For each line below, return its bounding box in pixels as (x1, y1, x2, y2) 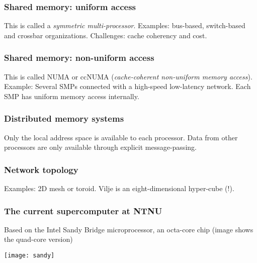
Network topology (4, 163, 78, 176)
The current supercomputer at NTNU (4, 204, 162, 217)
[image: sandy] (4, 252, 55, 259)
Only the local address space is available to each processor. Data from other (4, 132, 238, 142)
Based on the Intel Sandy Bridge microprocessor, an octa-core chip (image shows (4, 224, 253, 234)
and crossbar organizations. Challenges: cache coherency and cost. (4, 30, 207, 40)
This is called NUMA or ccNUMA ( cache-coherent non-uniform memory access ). (4, 71, 252, 81)
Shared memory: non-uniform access (4, 51, 154, 64)
